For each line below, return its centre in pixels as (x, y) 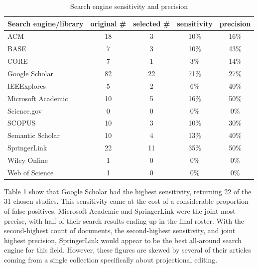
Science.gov (25, 110)
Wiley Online (28, 160)
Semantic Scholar (34, 135)
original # (108, 23)
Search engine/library (46, 23)
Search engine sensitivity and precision (129, 6)
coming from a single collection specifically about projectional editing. (111, 259)
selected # (152, 23)
